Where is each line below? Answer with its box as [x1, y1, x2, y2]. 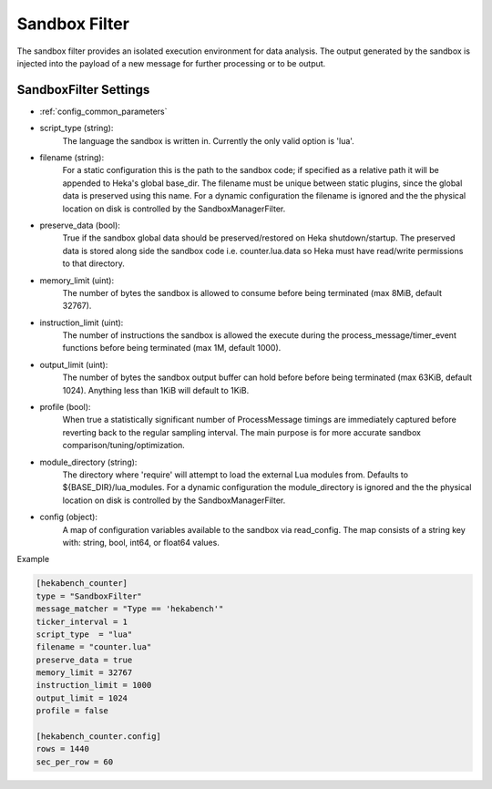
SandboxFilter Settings [16, 82, 150, 97]
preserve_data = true [36, 654, 133, 665]
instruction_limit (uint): [39, 317, 124, 328]
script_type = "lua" [36, 629, 133, 640]
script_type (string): [39, 123, 114, 134]
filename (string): [39, 152, 105, 163]
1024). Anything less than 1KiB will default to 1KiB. [62, 384, 250, 395]
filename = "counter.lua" [36, 642, 152, 652]
